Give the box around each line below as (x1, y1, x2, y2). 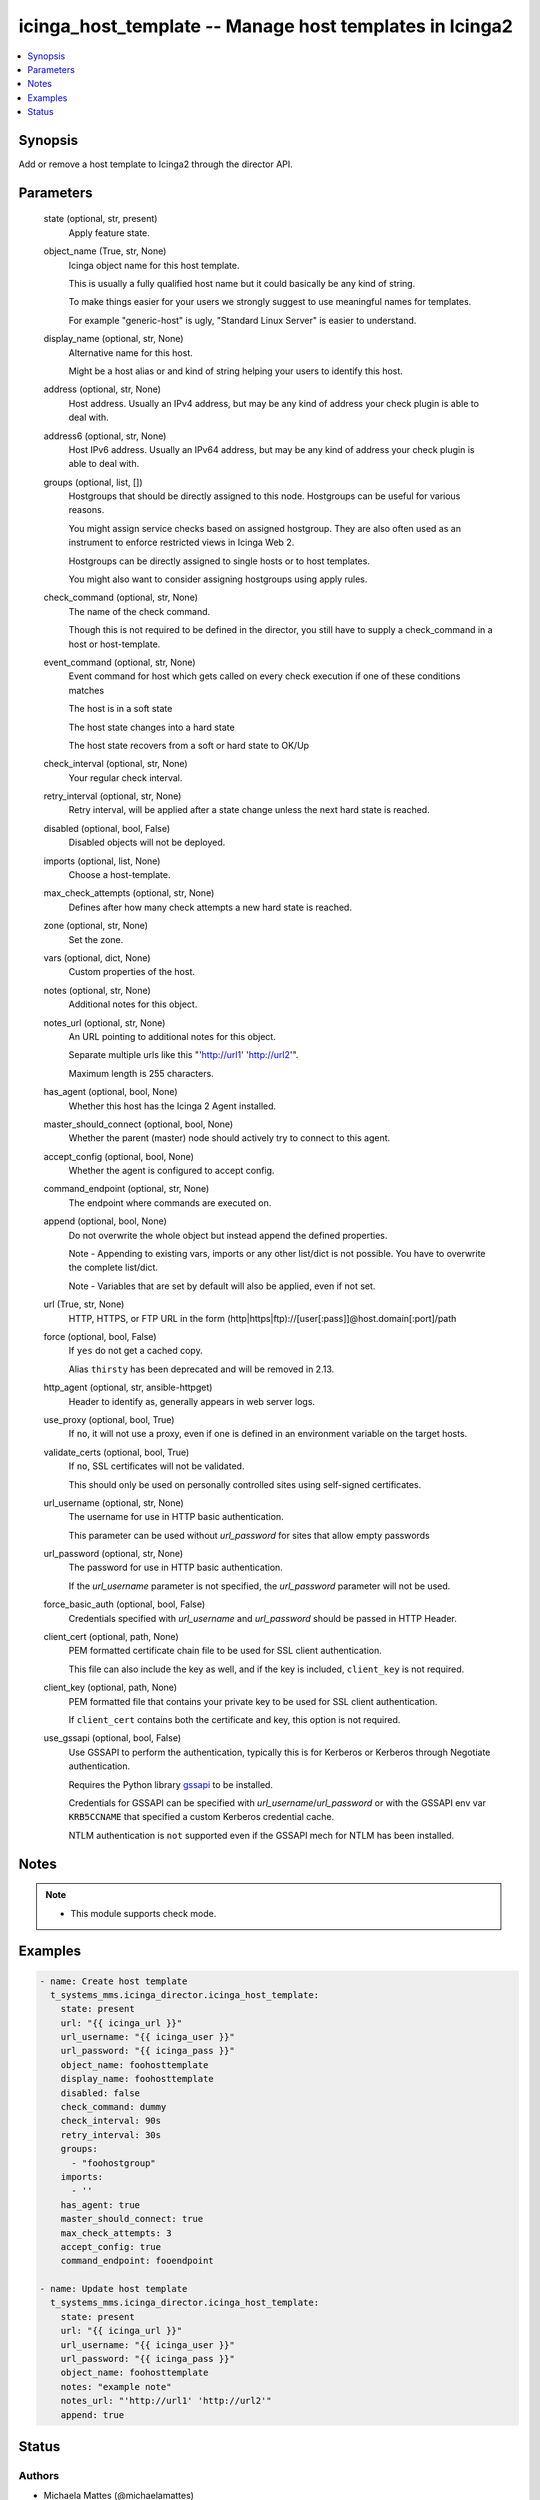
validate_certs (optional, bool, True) (43, 1446, 190, 1458)
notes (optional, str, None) (43, 984, 152, 996)
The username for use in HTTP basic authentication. (68, 1511, 284, 1523)
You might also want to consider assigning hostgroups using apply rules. (68, 573, 368, 585)
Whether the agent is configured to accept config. (68, 1165, 275, 1177)
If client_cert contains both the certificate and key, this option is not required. (68, 1713, 401, 1725)
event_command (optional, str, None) (43, 656, 196, 668)
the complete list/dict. (68, 1261, 159, 1274)
